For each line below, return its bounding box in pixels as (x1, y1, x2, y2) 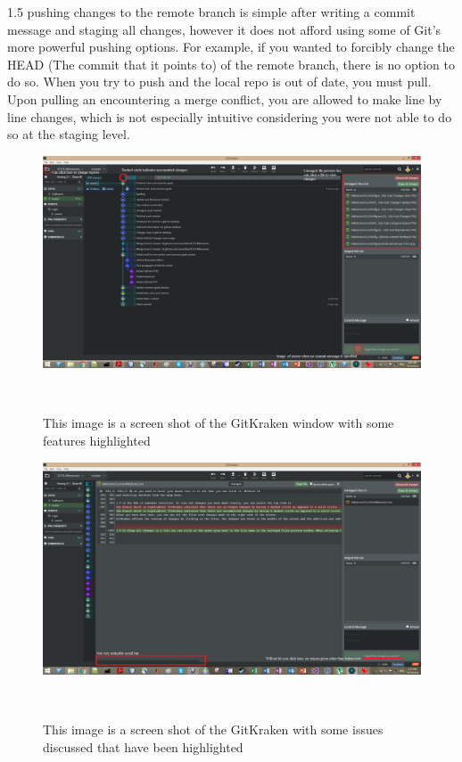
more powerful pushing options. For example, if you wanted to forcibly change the (7, 37, 455, 56)
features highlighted (43, 431, 151, 450)
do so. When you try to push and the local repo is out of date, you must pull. (7, 72, 432, 91)
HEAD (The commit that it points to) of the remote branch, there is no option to (7, 54, 455, 73)
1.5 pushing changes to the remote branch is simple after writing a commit (7, 3, 416, 20)
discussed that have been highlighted (43, 737, 243, 756)
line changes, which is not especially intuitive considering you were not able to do (7, 107, 452, 126)
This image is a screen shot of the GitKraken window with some (43, 414, 394, 432)
